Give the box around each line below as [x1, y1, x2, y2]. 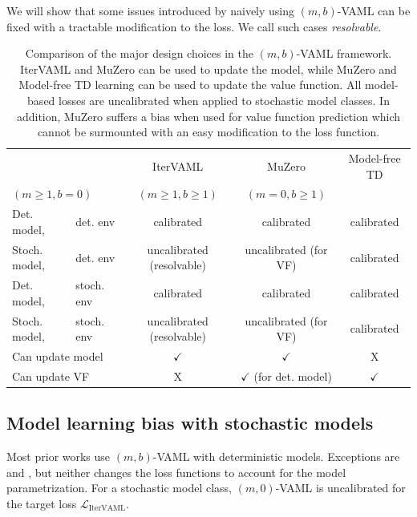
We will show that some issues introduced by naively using [6, 2, 295, 18]
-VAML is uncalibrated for [275, 479, 406, 496]
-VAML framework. [296, 45, 392, 62]
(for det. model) [253, 367, 332, 384]
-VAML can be [337, 2, 411, 18]
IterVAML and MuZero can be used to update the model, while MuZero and [20, 60, 397, 77]
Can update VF [12, 367, 90, 384]
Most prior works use [6, 448, 111, 465]
